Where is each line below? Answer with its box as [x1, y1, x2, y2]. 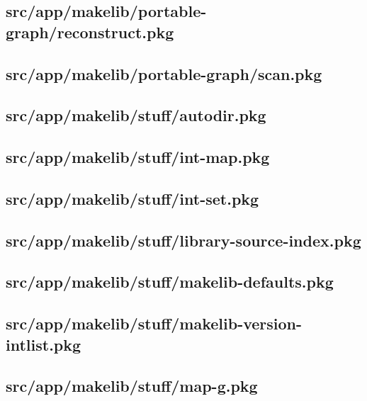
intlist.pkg [6, 333, 81, 355]
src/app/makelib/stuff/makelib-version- [6, 312, 303, 334]
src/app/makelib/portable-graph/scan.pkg [6, 62, 322, 84]
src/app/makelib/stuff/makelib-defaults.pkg [6, 271, 334, 293]
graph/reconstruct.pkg [6, 21, 174, 43]
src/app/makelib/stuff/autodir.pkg [6, 104, 266, 126]
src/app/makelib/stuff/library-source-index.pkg [6, 229, 361, 251]
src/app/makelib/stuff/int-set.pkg [6, 187, 259, 209]
